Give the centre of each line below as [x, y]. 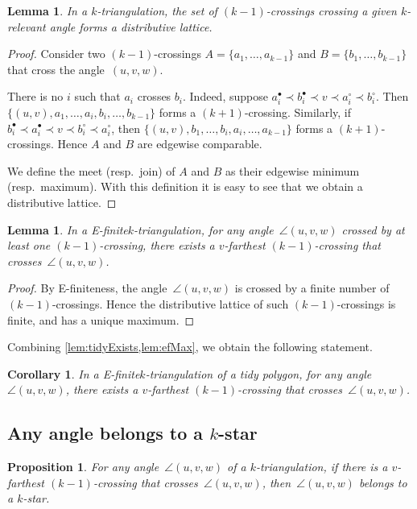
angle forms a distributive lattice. [131, 26]
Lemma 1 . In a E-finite [68, 229]
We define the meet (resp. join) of [91, 170]
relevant [27, 26]
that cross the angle [56, 69]
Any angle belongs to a [105, 433]
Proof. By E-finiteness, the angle [87, 288]
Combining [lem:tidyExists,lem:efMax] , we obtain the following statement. [190, 347]
